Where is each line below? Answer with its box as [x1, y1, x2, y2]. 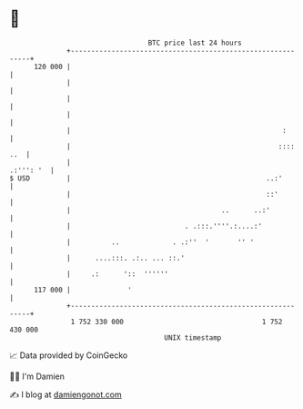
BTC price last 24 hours [147, 38, 243, 47]
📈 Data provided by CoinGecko [9, 350, 128, 361]
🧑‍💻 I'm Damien [9, 371, 66, 382]
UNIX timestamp [164, 332, 222, 343]
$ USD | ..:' [9, 173, 283, 183]
